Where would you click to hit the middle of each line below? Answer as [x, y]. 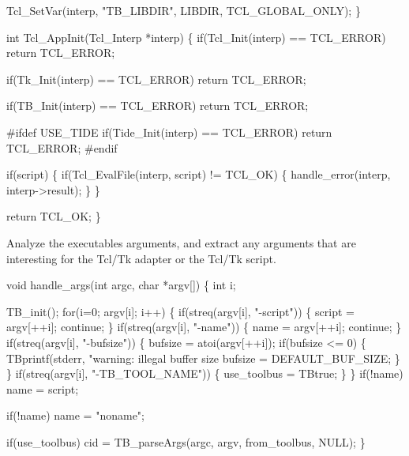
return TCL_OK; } [54, 216]
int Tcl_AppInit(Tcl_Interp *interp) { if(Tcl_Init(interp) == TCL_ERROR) [196, 37]
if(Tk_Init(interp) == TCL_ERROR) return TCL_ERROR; [156, 79]
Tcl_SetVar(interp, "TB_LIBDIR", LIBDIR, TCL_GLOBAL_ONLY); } [184, 10]
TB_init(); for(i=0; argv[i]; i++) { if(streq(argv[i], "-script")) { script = [180, 311]
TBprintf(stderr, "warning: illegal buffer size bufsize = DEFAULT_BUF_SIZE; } [203, 358]
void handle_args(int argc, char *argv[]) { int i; [121, 285]
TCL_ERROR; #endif [62, 147]
